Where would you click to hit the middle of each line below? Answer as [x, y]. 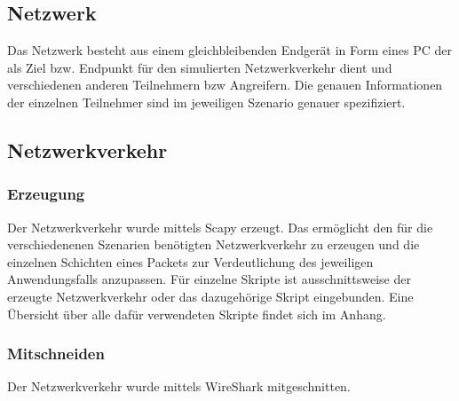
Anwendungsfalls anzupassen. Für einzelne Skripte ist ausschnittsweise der [209, 279]
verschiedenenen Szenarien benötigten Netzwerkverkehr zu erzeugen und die [214, 244]
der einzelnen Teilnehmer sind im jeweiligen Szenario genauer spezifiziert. [206, 102]
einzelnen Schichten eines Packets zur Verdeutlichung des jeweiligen [190, 261]
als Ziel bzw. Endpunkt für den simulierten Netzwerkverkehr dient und [200, 67]
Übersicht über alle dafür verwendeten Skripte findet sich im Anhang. [197, 314]
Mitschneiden [56, 354]
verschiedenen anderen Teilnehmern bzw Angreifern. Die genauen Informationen [225, 85]
